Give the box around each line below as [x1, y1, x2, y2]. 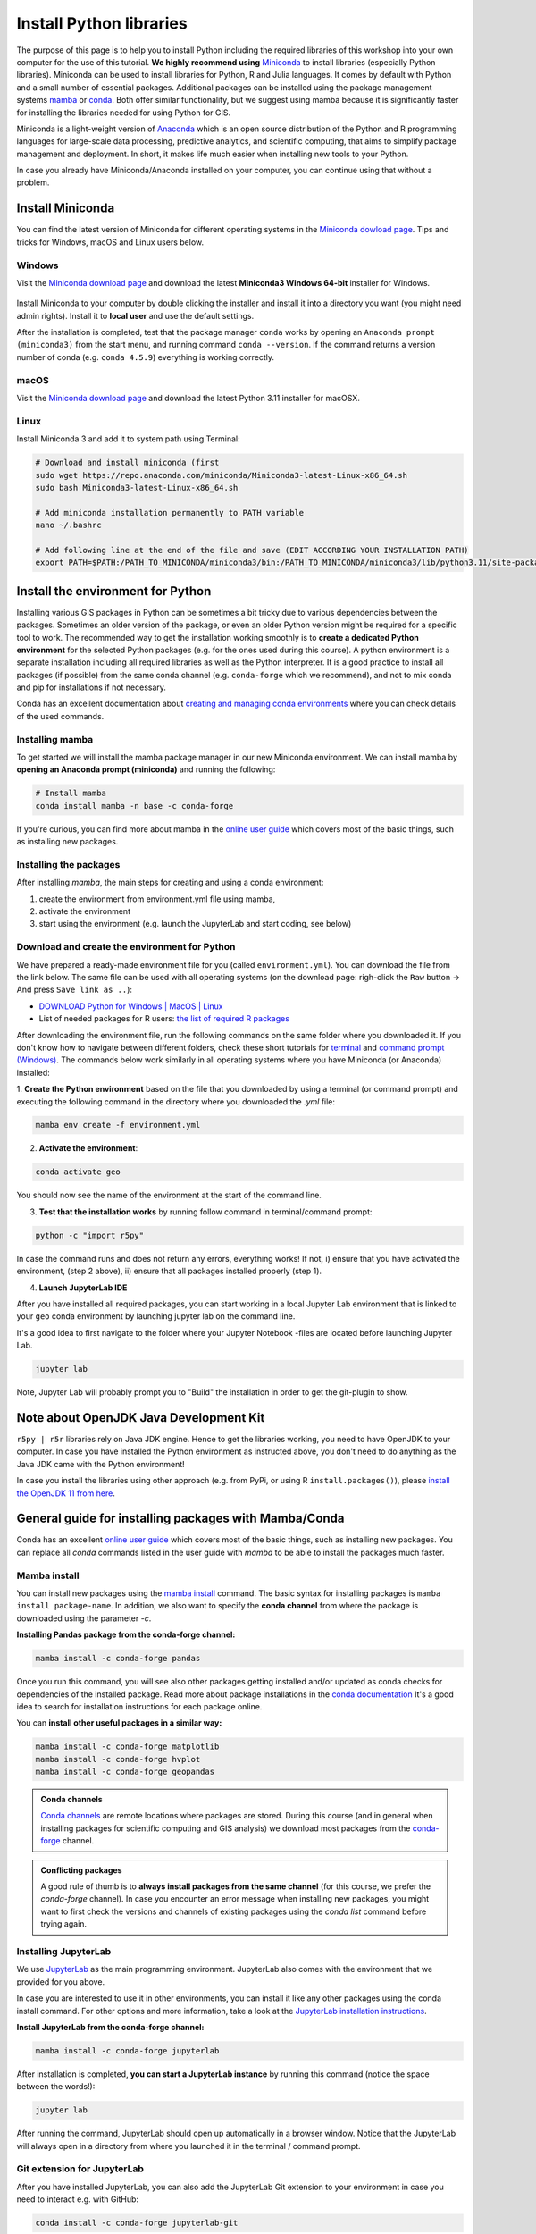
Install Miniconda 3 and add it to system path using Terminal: [16, 433, 240, 444]
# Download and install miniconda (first [35, 458, 220, 468]
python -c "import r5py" [35, 1230, 145, 1240]
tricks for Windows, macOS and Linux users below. [16, 237, 205, 248]
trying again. [40, 1919, 88, 1929]
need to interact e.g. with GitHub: [16, 2194, 138, 2205]
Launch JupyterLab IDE [38, 1282, 128, 1293]
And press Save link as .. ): [16, 984, 133, 995]
